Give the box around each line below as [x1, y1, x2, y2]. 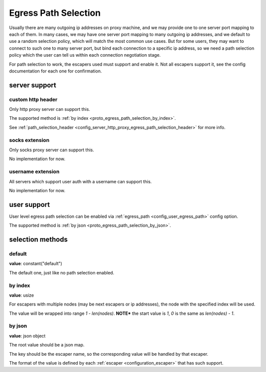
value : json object [9, 333, 46, 338]
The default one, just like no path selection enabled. [9, 270, 114, 275]
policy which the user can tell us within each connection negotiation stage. [9, 52, 161, 58]
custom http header [9, 96, 58, 103]
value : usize [9, 292, 34, 298]
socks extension [9, 136, 50, 143]
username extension [9, 168, 60, 175]
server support [9, 81, 57, 89]
